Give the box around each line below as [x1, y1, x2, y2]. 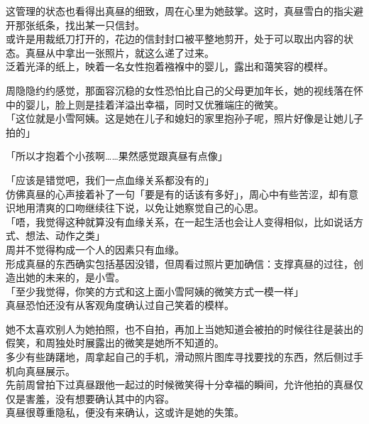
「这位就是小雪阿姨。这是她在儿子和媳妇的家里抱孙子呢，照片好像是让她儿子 [6, 111, 363, 126]
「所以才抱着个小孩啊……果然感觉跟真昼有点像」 [6, 148, 228, 163]
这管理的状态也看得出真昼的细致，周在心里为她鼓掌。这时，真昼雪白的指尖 [6, 4, 353, 18]
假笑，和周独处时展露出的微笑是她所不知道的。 [6, 335, 224, 350]
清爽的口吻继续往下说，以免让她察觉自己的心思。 [35, 200, 264, 215]
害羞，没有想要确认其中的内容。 [25, 391, 175, 406]
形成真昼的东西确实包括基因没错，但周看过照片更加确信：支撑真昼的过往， [6, 256, 353, 271]
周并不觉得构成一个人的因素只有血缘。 [6, 241, 184, 256]
